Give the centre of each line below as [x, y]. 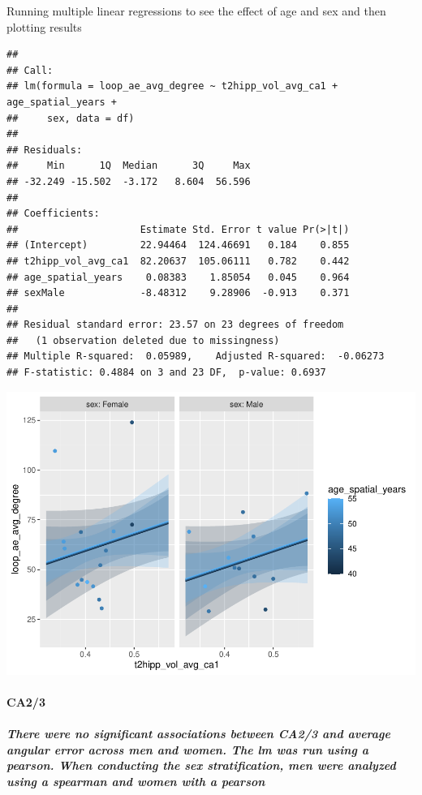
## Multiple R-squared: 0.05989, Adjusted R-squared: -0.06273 [196, 357]
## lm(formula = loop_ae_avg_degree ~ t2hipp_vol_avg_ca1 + [172, 86]
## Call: [30, 70]
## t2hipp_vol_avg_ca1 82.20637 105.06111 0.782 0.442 [178, 261]
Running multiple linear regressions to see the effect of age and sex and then [196, 11]
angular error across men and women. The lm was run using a [187, 749]
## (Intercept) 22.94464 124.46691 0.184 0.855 [178, 245]
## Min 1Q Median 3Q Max [129, 166]
